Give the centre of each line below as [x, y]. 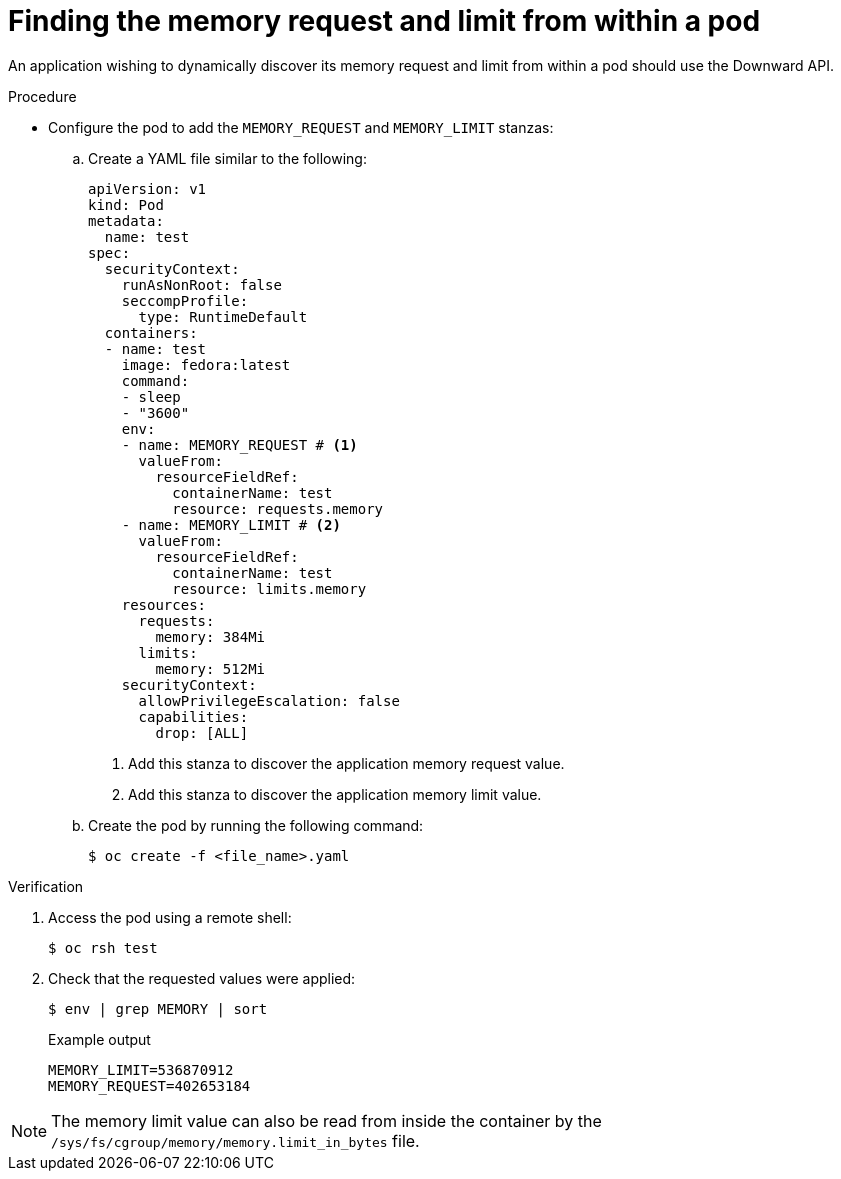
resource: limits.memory [269, 588]
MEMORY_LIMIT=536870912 [141, 1069]
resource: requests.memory [278, 508]
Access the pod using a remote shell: [170, 917]
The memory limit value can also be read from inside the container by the [326, 1120]
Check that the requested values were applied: [202, 978]
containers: [151, 332]
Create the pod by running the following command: [256, 825]
